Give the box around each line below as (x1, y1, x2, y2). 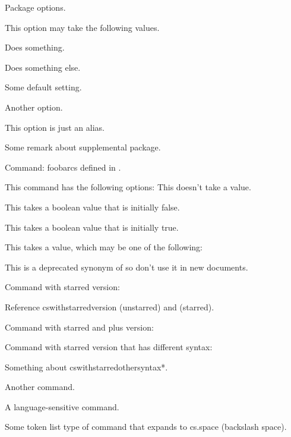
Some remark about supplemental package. (5, 141, 161, 153)
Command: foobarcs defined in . (5, 161, 121, 173)
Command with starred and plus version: (5, 320, 154, 333)
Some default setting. (5, 81, 82, 93)
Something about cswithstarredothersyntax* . (5, 360, 168, 373)
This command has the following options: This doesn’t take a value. (5, 181, 251, 193)
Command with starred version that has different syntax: (5, 341, 213, 353)
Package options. (5, 1, 66, 13)
